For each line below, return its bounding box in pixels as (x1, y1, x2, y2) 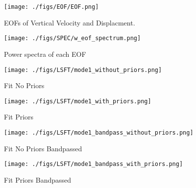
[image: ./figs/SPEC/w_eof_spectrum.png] (4, 35, 141, 42)
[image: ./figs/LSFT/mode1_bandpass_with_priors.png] (4, 161, 183, 168)
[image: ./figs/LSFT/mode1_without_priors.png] (4, 66, 162, 73)
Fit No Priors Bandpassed (4, 143, 82, 153)
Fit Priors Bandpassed (4, 174, 72, 185)
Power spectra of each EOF (4, 48, 86, 59)
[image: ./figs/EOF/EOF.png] (4, 3, 99, 10)
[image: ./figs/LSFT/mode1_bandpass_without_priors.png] (4, 129, 194, 136)
